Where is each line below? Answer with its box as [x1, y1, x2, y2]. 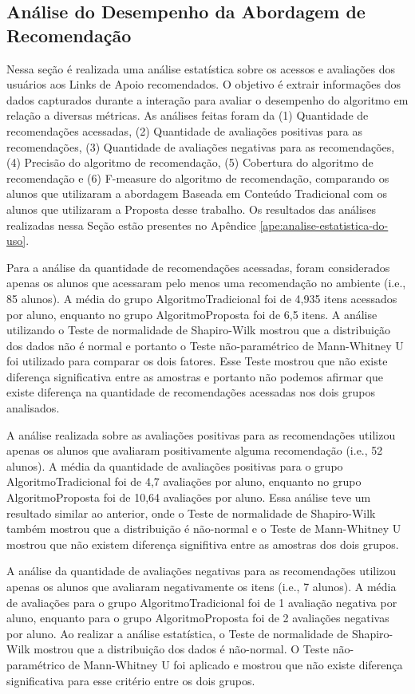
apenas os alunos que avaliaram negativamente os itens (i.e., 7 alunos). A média [6, 578, 397, 594]
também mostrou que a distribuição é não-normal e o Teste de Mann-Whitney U [6, 520, 401, 537]
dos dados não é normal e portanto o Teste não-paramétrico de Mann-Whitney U [6, 337, 404, 353]
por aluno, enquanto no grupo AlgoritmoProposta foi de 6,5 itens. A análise [6, 306, 377, 322]
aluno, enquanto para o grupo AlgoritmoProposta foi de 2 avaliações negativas [6, 609, 389, 626]
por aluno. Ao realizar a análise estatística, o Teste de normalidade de [6, 625, 349, 641]
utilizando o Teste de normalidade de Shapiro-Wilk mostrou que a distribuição [6, 321, 391, 338]
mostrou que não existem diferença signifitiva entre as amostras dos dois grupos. [6, 535, 399, 552]
